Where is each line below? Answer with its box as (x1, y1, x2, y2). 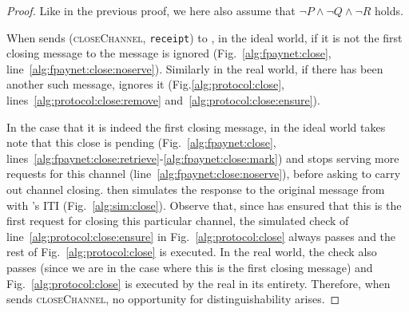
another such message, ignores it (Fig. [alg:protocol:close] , (6, 76, 284, 93)
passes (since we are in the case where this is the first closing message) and (6, 259, 373, 275)
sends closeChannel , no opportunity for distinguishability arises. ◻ (6, 290, 340, 307)
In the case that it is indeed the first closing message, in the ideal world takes (6, 118, 386, 135)
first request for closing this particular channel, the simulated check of (6, 212, 349, 229)
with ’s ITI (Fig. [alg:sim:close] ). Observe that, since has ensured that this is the (6, 196, 402, 213)
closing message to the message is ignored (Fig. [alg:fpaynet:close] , (6, 45, 332, 61)
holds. (375, 2, 403, 18)
